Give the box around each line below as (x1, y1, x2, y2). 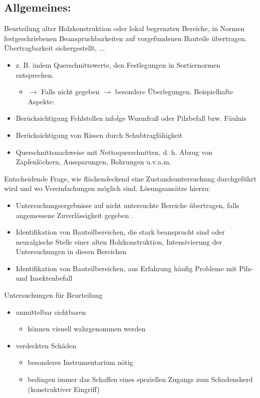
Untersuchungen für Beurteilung (4, 290, 103, 300)
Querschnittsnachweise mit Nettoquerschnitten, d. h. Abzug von (16, 146, 212, 157)
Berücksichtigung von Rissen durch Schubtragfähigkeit (16, 129, 183, 140)
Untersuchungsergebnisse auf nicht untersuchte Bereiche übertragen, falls (16, 200, 239, 210)
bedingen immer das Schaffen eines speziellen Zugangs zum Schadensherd (28, 374, 253, 384)
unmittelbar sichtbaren (16, 306, 86, 317)
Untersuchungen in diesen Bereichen (16, 246, 127, 257)
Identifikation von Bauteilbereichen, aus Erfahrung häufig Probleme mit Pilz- (16, 263, 253, 273)
